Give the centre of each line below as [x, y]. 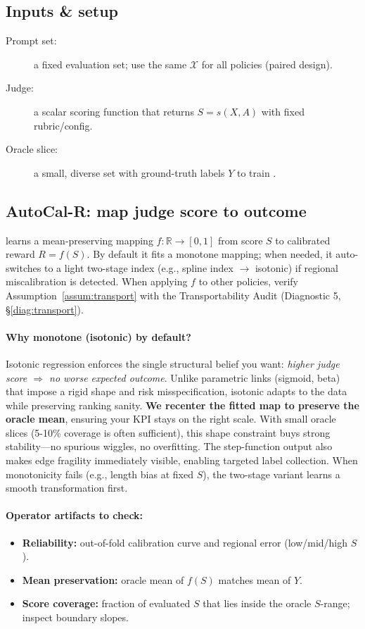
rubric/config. [63, 125]
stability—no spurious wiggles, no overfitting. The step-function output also [169, 446]
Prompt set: [31, 41]
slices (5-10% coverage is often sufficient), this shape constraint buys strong [168, 432]
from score [240, 240]
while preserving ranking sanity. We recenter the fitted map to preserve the [182, 405]
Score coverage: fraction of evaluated [106, 603]
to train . [256, 172]
